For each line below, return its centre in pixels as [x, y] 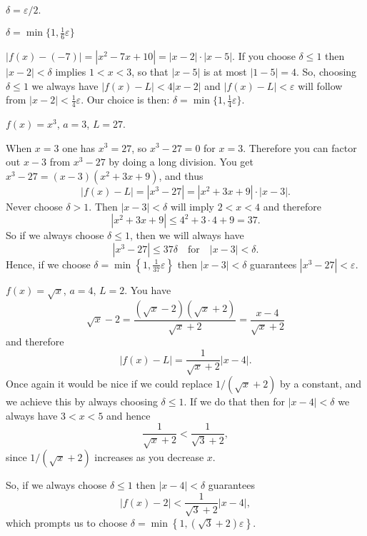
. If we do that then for [235, 401]
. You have [148, 289]
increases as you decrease [149, 456]
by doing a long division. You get [181, 162]
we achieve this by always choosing [82, 401]
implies [71, 71]
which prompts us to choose [67, 522]
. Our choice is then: [125, 100]
